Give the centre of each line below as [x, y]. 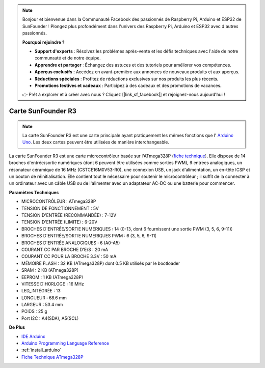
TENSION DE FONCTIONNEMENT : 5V [60, 208]
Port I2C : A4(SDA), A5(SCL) [50, 318]
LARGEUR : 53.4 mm [42, 305]
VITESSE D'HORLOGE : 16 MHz [53, 284]
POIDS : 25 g [34, 311]
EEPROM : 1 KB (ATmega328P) [52, 277]
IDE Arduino [33, 336]
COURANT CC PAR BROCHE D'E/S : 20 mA [65, 249]
